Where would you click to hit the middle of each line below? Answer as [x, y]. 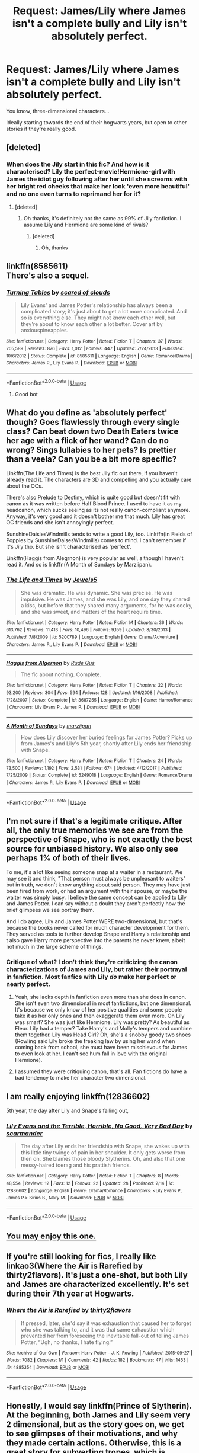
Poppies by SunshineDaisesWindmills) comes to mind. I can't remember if [96, 540]
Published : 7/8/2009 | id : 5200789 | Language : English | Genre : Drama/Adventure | [92, 637]
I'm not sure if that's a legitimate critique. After [94, 821]
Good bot [26, 394]
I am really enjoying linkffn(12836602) [78, 1097]
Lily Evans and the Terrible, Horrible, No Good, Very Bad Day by [99, 1126]
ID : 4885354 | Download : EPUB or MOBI [48, 1368]
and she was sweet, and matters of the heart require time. [91, 612]
